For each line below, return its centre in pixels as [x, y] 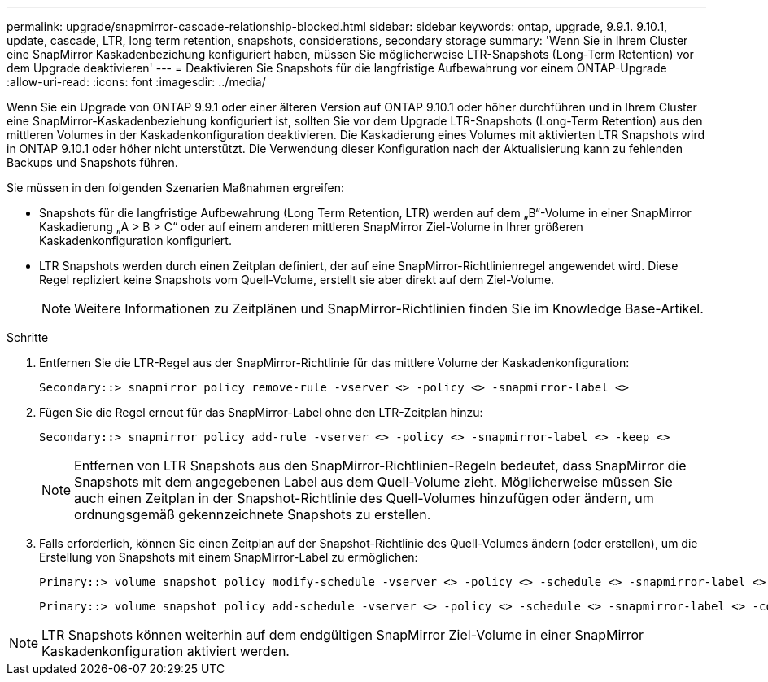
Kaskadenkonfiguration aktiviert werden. [166, 651]
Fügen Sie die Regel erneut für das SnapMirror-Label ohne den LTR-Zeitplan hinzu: [261, 412]
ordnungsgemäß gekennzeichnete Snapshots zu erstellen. [253, 514]
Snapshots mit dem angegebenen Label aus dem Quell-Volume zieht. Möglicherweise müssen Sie [373, 482]
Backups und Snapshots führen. [92, 162]
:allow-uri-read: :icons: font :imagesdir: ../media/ [136, 82]
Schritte [28, 337]
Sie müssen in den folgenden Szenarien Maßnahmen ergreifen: [175, 188]
